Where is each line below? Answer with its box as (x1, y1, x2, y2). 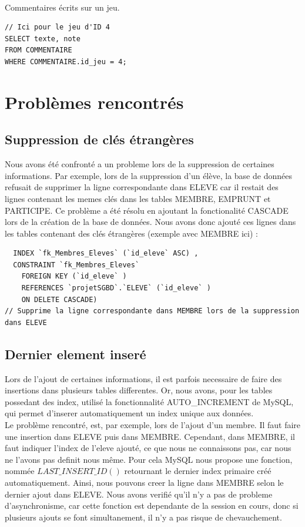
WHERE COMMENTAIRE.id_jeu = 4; (5, 57, 127, 66)
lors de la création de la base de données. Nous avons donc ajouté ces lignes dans (5, 216, 296, 228)
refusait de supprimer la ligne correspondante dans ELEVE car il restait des (5, 181, 279, 193)
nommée (5, 465, 35, 477)
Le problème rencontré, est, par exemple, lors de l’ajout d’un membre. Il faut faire (5, 419, 301, 431)
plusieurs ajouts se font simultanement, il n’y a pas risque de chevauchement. (5, 511, 282, 523)
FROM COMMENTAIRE (5, 46, 72, 55)
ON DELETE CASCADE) (21, 295, 98, 304)
